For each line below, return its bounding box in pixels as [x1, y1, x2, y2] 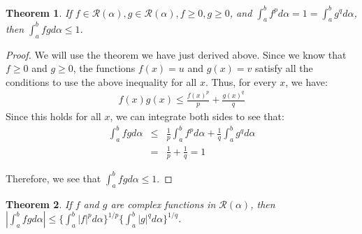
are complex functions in [110, 196, 216, 211]
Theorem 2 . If [6, 196, 72, 211]
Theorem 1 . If [6, 5, 72, 20]
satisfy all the [255, 61, 313, 75]
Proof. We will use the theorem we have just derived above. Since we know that [6, 47, 347, 61]
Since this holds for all [6, 109, 101, 124]
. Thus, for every [205, 74, 277, 89]
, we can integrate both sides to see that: [110, 109, 284, 124]
